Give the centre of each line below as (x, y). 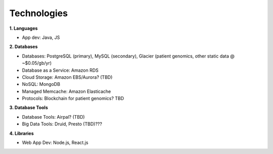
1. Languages (24, 28)
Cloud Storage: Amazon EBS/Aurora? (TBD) (67, 77)
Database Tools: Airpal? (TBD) (54, 117)
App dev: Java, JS (41, 37)
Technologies (39, 13)
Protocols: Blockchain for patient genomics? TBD (73, 98)
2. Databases (24, 47)
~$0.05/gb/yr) (37, 63)
